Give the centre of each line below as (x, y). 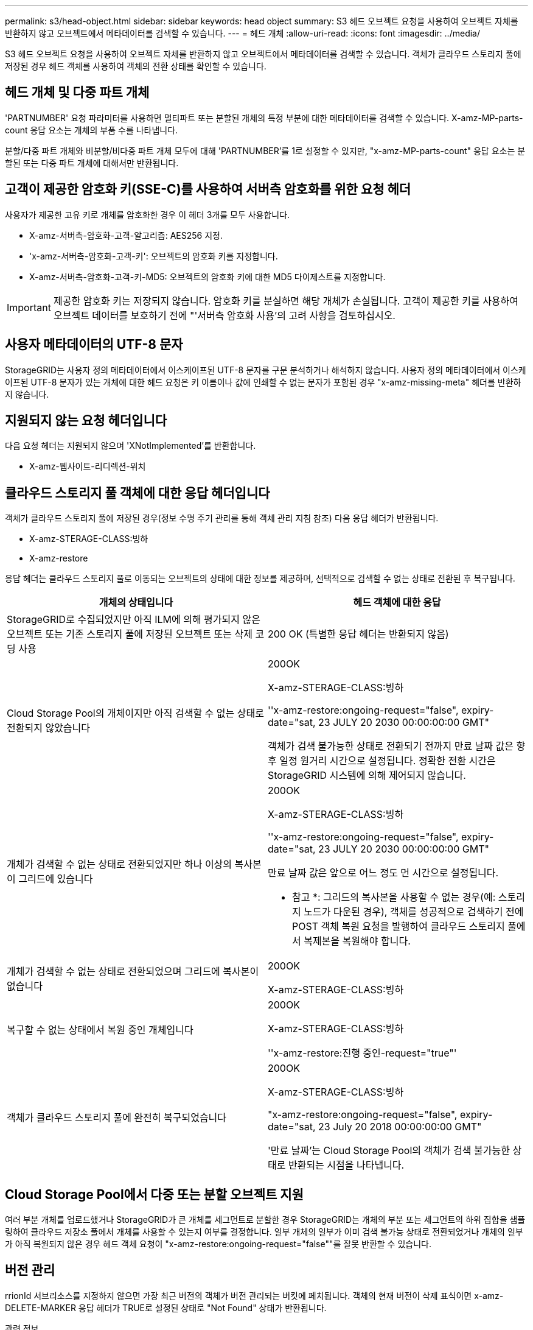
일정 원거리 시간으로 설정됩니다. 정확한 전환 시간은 (388, 761)
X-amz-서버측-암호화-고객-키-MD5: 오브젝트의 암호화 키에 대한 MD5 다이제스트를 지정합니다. (207, 276)
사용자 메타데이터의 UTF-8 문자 (94, 345)
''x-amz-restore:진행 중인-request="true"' (362, 1053)
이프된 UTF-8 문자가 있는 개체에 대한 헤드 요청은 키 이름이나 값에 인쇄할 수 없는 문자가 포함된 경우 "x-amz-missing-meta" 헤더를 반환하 (263, 382)
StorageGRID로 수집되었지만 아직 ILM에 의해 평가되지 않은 (134, 620)
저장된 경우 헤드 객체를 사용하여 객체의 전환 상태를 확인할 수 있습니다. (136, 66)
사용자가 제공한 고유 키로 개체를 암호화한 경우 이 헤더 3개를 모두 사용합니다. (148, 214)
